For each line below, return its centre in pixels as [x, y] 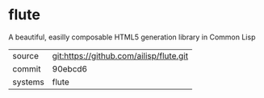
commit [27, 68]
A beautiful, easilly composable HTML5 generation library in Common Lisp [132, 37]
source [25, 55]
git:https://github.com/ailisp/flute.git [120, 55]
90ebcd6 [69, 68]
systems [28, 82]
